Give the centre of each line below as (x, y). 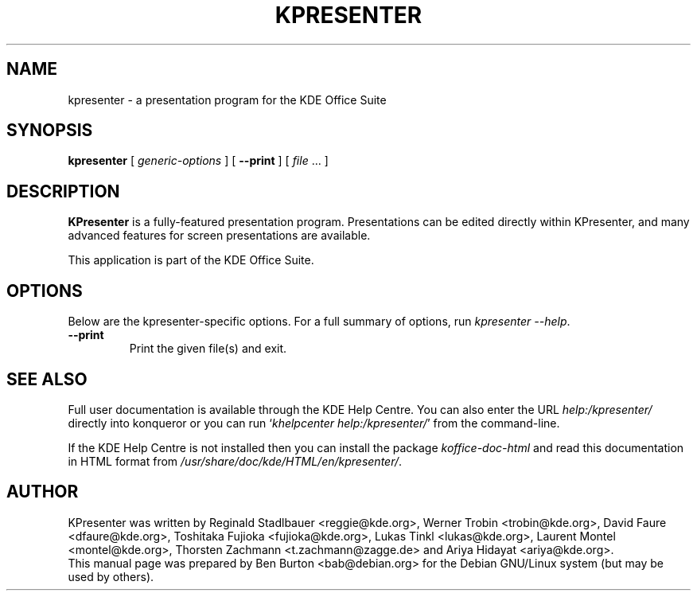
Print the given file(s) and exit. (208, 349)
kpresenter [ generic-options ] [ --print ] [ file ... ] (198, 161)
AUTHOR (43, 492)
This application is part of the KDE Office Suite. (191, 260)
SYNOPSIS (50, 131)
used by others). (111, 576)
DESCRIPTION (63, 191)
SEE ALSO (47, 379)
